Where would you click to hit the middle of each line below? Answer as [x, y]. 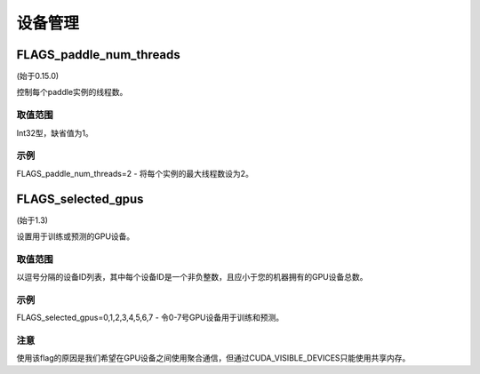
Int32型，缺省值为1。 [55, 132]
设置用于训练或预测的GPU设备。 [76, 236]
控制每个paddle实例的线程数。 [72, 92]
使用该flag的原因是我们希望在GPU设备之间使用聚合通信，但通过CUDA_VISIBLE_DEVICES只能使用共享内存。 [213, 358]
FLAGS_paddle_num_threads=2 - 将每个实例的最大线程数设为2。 [135, 173]
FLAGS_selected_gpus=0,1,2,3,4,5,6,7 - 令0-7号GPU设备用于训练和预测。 [150, 318]
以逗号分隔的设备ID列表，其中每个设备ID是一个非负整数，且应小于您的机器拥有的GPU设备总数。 [192, 277]
